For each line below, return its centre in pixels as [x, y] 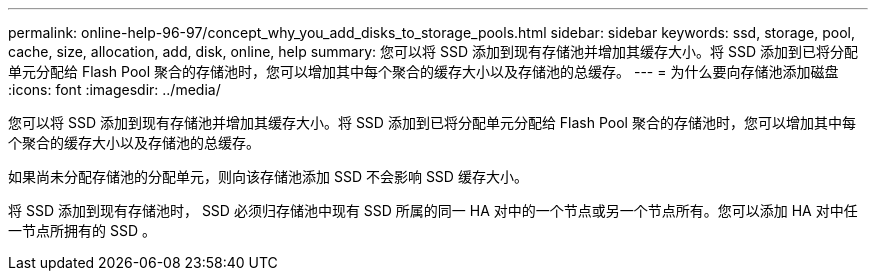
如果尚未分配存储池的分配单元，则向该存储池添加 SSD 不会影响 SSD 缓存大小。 [268, 176]
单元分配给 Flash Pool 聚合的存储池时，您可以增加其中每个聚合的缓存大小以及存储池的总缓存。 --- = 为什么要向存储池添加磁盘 [423, 71]
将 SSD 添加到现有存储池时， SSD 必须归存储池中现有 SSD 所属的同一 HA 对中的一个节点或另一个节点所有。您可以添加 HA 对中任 [433, 210]
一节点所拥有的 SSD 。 [82, 230]
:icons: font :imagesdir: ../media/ [114, 89]
